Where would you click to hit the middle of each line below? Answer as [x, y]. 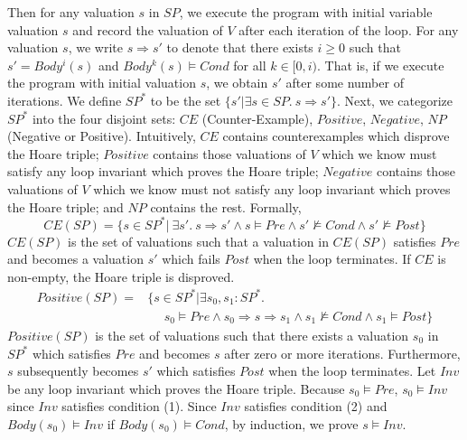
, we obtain [237, 83]
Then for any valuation [71, 12]
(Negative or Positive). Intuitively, [102, 136]
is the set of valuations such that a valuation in [198, 241]
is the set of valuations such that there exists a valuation [252, 335]
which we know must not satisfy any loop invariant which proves [272, 188]
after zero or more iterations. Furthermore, [342, 353]
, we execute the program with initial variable [306, 12]
